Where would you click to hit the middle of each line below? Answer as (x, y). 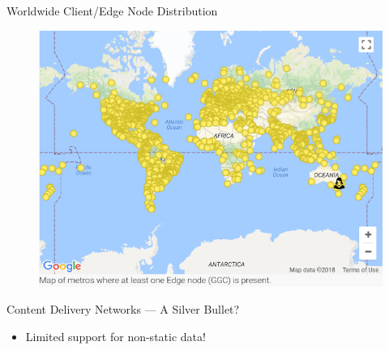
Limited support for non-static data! (115, 336)
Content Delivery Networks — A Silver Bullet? (123, 309)
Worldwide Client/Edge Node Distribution (112, 11)
